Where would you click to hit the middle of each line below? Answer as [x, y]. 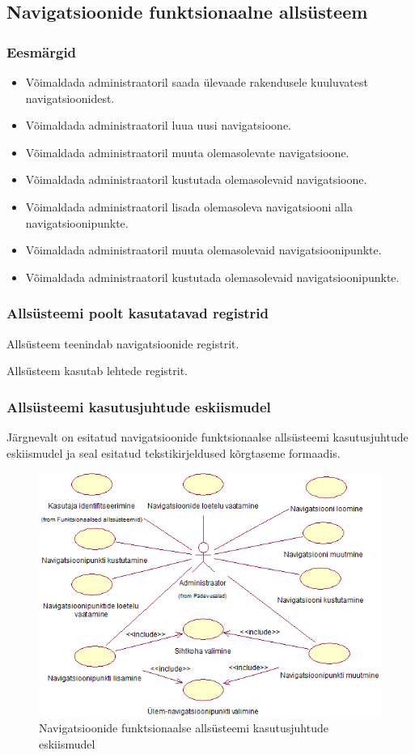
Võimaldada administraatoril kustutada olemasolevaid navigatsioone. [196, 179]
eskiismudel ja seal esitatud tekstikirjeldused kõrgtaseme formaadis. [174, 452]
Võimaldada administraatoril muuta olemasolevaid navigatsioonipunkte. [203, 250]
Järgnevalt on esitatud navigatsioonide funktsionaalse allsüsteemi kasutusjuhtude [207, 436]
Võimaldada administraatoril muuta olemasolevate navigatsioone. [187, 152]
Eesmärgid [42, 51]
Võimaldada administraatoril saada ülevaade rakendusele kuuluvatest [197, 82]
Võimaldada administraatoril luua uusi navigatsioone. [158, 125]
